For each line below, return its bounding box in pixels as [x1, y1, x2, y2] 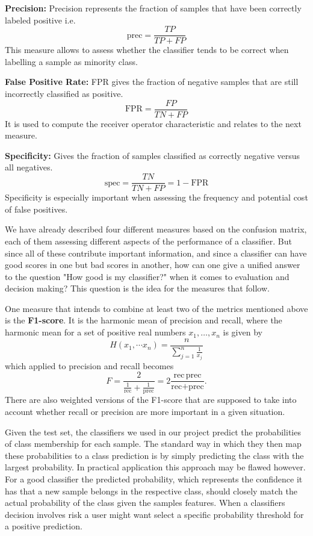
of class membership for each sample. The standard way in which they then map [5, 437, 302, 450]
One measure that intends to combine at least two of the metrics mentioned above [5, 302, 308, 314]
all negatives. [5, 161, 53, 173]
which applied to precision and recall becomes [5, 359, 174, 372]
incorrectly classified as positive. [5, 87, 123, 100]
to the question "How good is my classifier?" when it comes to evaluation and [5, 270, 290, 282]
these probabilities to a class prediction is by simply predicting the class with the [5, 449, 304, 461]
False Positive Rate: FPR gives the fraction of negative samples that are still [5, 75, 299, 88]
